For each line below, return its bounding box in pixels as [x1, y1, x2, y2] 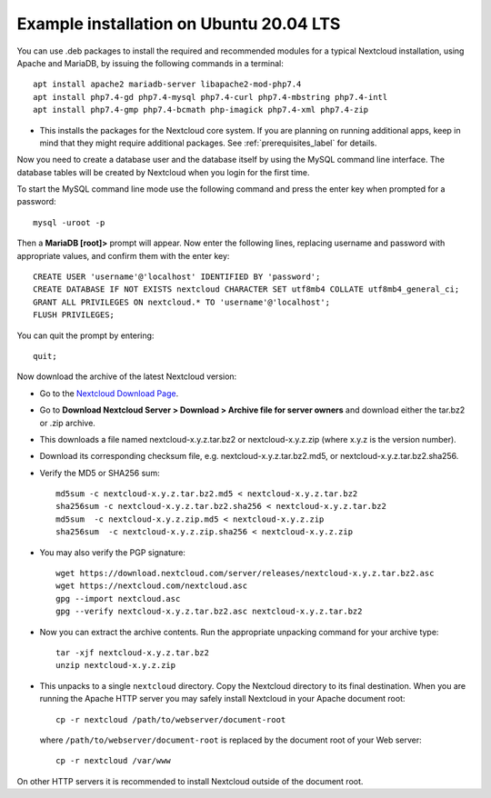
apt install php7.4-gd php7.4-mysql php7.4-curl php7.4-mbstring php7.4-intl [33, 92, 388, 102]
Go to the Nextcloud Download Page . [39, 387, 179, 399]
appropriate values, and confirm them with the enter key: [16, 250, 230, 261]
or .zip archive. [39, 417, 95, 428]
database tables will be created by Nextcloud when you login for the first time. [16, 166, 310, 177]
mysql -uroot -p [33, 217, 105, 227]
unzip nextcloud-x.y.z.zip [55, 660, 176, 671]
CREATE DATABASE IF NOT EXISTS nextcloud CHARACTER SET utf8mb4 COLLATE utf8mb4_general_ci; [33, 284, 460, 294]
